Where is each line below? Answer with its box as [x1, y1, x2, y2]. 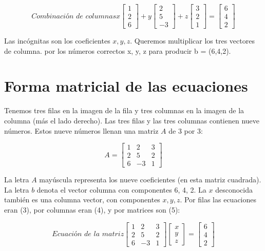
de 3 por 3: [168, 125, 203, 136]
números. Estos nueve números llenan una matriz [4, 125, 159, 136]
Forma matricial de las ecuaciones [4, 75, 248, 96]
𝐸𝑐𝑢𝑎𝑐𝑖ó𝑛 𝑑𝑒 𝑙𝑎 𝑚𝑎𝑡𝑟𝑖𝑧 [52, 231, 124, 238]
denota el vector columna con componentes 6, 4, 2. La [36, 184, 206, 195]
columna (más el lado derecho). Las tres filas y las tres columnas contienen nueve [4, 115, 259, 126]
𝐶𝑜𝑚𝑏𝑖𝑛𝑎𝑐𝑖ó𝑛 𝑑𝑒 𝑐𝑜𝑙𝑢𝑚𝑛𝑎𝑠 [31, 12, 117, 20]
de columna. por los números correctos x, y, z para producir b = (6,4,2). [4, 45, 231, 56]
